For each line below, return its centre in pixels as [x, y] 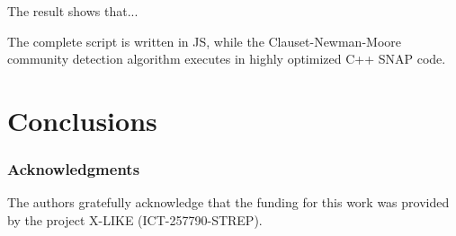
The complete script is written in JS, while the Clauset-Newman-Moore [205, 41]
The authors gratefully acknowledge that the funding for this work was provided [228, 202]
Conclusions [82, 120]
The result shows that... [73, 11]
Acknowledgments [74, 169]
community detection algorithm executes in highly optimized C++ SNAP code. [227, 59]
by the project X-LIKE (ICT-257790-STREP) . [135, 219]
